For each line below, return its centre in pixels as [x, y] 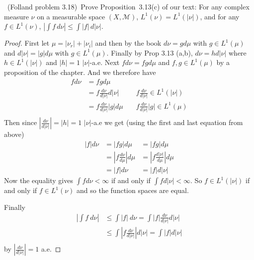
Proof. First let [27, 43]
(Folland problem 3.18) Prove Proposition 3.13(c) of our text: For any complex [128, 6]
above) [14, 134]
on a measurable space [71, 16]
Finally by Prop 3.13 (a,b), [152, 52]
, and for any [220, 16]
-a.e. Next [105, 62]
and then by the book [128, 43]
